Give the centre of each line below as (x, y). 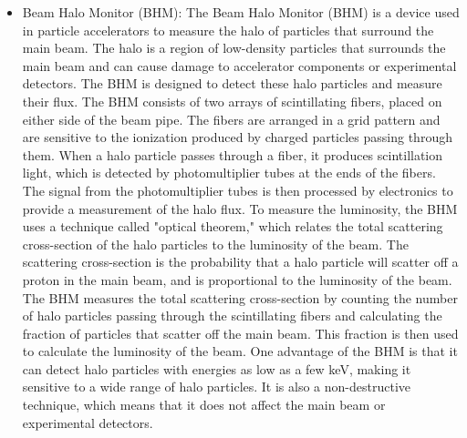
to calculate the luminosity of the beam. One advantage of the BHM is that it (240, 351)
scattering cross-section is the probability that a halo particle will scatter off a (240, 262)
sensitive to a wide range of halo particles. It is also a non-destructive (217, 387)
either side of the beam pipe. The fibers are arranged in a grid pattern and (231, 119)
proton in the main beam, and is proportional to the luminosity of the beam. (237, 279)
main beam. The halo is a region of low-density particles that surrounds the (234, 48)
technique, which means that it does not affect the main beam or (204, 405)
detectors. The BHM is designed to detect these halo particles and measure (232, 83)
